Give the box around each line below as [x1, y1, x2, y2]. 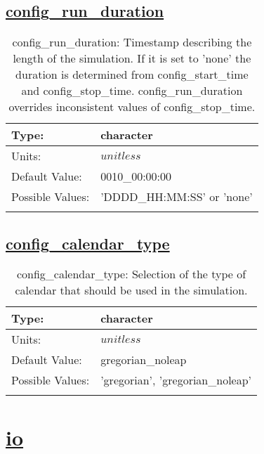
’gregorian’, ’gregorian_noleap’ [100, 372, 252, 389]
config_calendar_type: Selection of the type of [16, 266, 246, 283]
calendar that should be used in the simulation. [15, 282, 248, 299]
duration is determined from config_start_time [15, 66, 249, 83]
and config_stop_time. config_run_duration [21, 82, 243, 99]
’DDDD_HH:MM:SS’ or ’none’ [100, 188, 253, 205]
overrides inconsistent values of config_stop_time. [8, 98, 256, 115]
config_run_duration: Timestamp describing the [12, 34, 252, 51]
